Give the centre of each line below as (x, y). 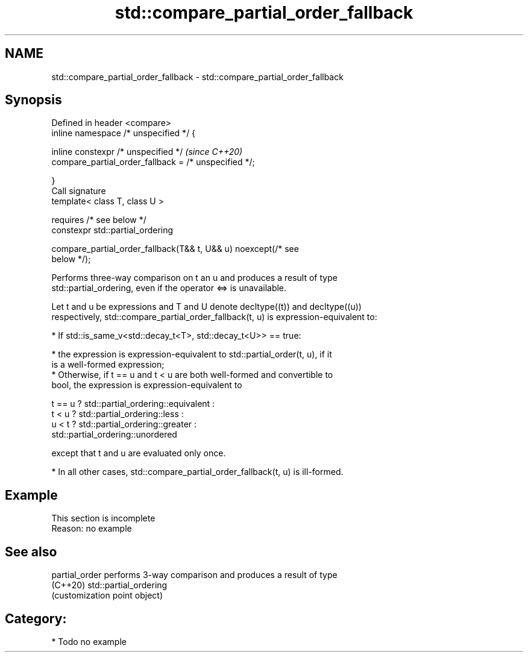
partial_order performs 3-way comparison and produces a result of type (194, 575)
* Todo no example (89, 641)
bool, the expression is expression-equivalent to (147, 385)
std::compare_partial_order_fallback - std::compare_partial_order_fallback (197, 77)
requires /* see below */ (99, 220)
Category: (36, 618)
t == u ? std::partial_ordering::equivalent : (133, 404)
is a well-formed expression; (108, 365)
